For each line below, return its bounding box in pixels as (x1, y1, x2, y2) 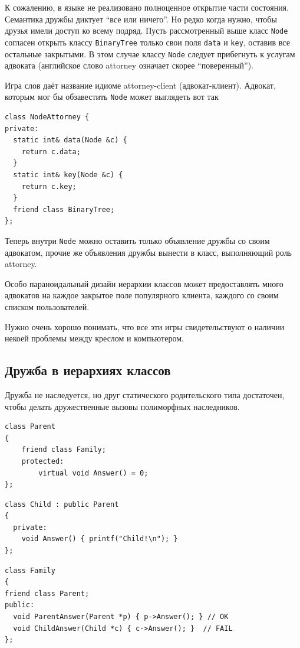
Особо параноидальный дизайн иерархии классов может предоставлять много (5, 277, 283, 289)
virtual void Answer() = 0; (38, 468, 149, 477)
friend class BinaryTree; (13, 205, 115, 214)
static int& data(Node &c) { (13, 136, 127, 145)
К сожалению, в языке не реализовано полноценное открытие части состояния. (5, 1, 289, 13)
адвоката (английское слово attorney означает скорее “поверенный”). (5, 59, 253, 71)
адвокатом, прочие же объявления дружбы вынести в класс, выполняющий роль (5, 246, 292, 258)
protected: (21, 457, 64, 465)
